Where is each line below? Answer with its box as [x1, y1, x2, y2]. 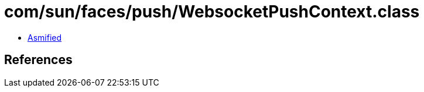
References [4, 52, 73, 68]
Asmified [28, 32, 62, 43]
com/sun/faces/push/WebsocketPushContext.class [4, 2, 420, 22]
